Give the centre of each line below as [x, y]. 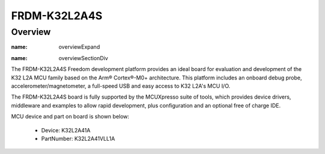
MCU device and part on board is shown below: [70, 117]
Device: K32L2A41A [66, 130]
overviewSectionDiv [83, 58]
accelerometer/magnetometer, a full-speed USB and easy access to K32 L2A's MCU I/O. [121, 86]
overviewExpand [79, 47]
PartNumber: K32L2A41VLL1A [78, 138]
